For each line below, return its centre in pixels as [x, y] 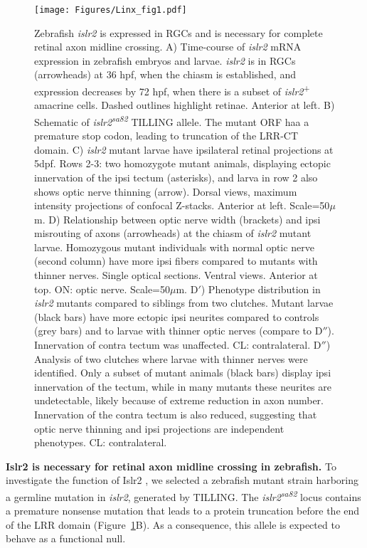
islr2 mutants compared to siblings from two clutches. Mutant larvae [184, 303]
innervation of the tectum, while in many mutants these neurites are [183, 386]
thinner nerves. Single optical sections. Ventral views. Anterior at [176, 275]
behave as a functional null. [66, 538]
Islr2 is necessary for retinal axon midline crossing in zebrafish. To [171, 466]
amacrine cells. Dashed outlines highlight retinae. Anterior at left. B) [185, 105]
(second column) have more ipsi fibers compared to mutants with [176, 261]
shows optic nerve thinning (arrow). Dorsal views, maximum [166, 191]
